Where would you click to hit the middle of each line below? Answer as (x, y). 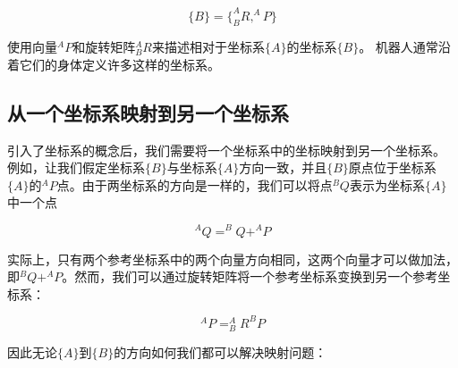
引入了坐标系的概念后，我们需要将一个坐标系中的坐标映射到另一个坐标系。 (226, 150)
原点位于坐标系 (392, 167)
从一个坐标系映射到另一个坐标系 (148, 112)
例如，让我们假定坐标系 (76, 167)
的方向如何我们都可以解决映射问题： (221, 352)
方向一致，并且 (283, 167)
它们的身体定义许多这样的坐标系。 (119, 64)
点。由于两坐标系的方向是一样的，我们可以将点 (195, 184)
